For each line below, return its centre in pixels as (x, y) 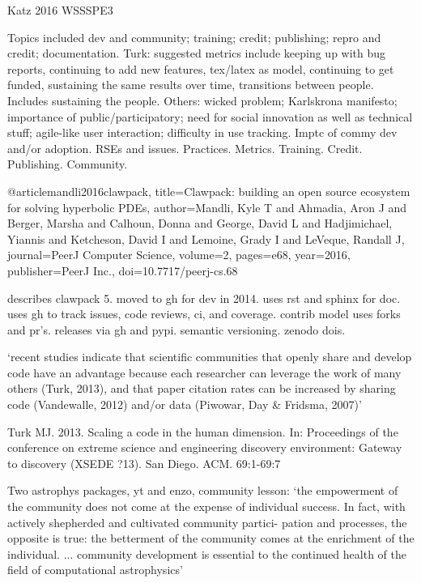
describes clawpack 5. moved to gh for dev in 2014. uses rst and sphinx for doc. (204, 298)
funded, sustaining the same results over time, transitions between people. (191, 85)
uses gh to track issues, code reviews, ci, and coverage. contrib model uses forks (204, 314)
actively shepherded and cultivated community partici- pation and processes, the (207, 522)
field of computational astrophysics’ (95, 570)
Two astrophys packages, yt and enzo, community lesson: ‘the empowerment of (203, 490)
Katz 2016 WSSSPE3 (60, 10)
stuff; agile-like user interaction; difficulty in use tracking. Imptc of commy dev (202, 132)
